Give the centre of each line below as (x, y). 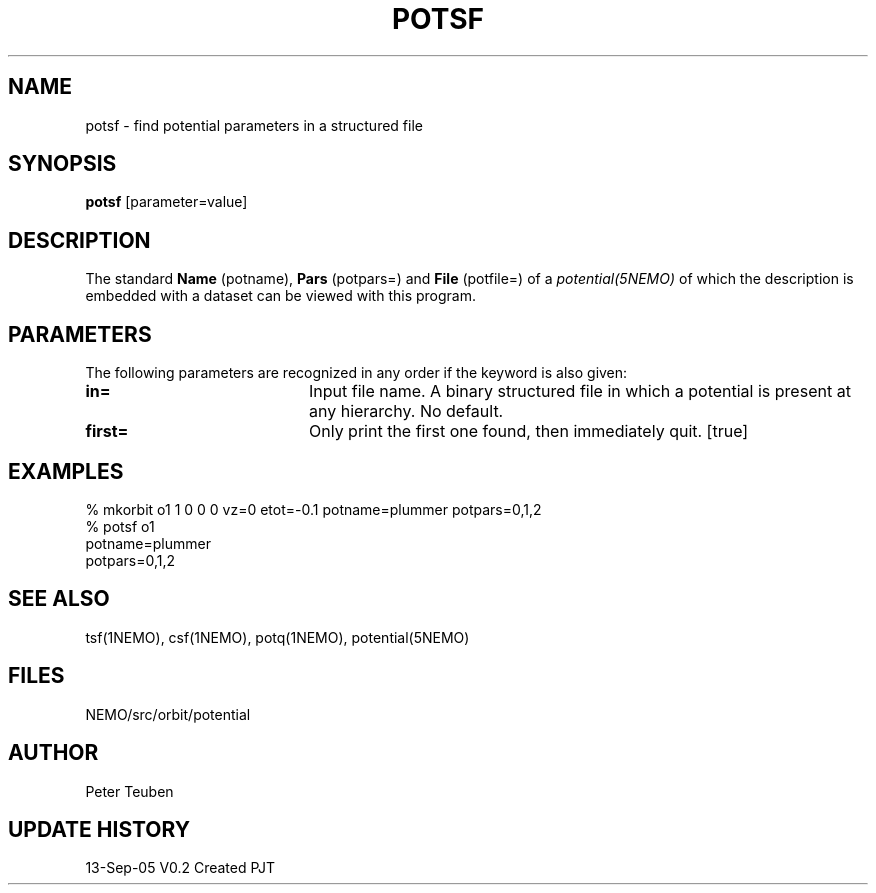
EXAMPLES (66, 471)
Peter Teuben (129, 791)
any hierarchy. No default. (406, 411)
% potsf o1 (120, 526)
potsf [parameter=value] (166, 202)
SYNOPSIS (62, 164)
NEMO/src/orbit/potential (168, 714)
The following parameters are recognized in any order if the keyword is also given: (356, 373)
